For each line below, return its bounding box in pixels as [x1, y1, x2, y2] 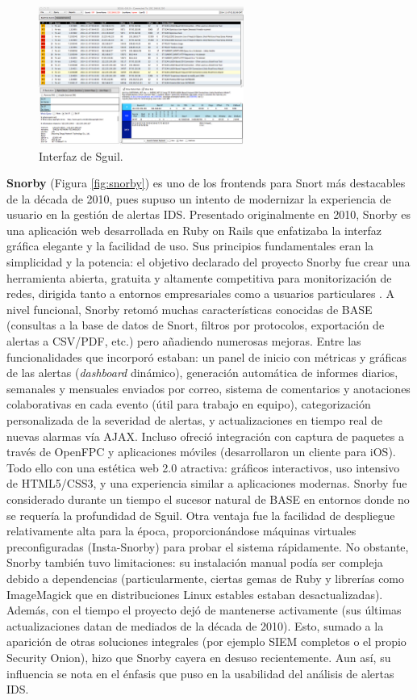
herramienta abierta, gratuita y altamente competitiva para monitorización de [6, 269, 392, 286]
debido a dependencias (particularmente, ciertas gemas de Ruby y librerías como [6, 569, 405, 586]
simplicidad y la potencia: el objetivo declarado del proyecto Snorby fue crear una [6, 254, 411, 270]
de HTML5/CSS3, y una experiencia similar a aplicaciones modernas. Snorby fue [6, 475, 407, 492]
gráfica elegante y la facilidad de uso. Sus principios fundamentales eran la [6, 237, 374, 254]
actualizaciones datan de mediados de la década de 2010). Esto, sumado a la [6, 617, 384, 634]
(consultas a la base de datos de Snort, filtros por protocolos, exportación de [6, 316, 385, 333]
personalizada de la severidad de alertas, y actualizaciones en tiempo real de [6, 412, 382, 428]
